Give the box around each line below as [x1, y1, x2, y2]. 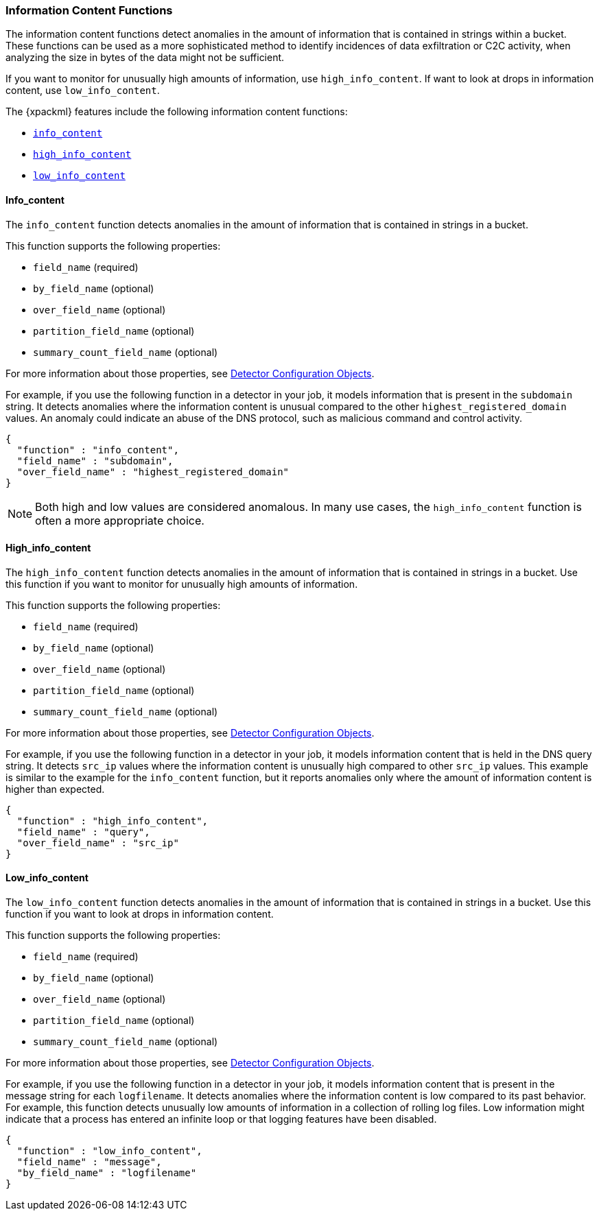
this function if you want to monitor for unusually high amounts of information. [5, 577, 358, 590]
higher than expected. [5, 783, 105, 795]
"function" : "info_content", [16, 444, 179, 455]
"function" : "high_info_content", [16, 815, 209, 826]
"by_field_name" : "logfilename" [16, 1167, 197, 1179]
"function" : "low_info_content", [16, 1145, 202, 1157]
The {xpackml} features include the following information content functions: [5, 106, 348, 118]
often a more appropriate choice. [35, 513, 204, 527]
